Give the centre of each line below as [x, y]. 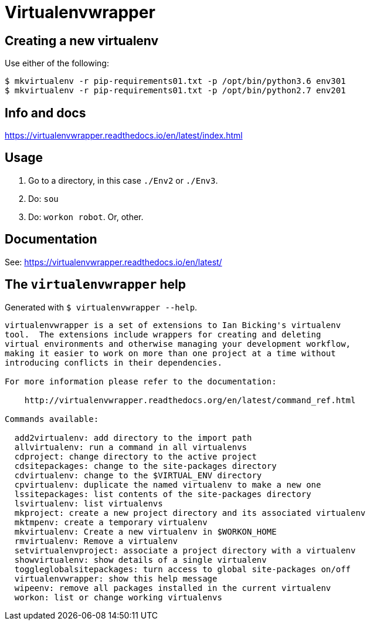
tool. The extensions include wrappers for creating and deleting [163, 334]
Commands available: [52, 419]
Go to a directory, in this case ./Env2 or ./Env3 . [123, 180]
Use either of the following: [57, 63]
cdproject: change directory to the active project [135, 456]
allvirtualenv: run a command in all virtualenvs [131, 447]
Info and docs [45, 113]
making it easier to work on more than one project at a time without [170, 353]
